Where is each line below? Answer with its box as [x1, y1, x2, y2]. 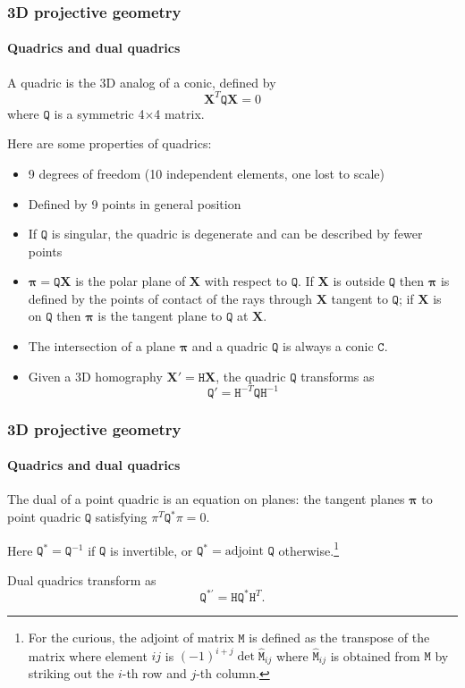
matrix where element [28, 646, 148, 665]
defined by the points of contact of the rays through [28, 289, 312, 307]
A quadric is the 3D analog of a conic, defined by [7, 72, 276, 91]
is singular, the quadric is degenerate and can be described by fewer [51, 224, 423, 243]
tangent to [331, 289, 388, 307]
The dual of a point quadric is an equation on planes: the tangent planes [7, 490, 405, 508]
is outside [333, 272, 385, 290]
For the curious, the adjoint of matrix [28, 627, 234, 646]
